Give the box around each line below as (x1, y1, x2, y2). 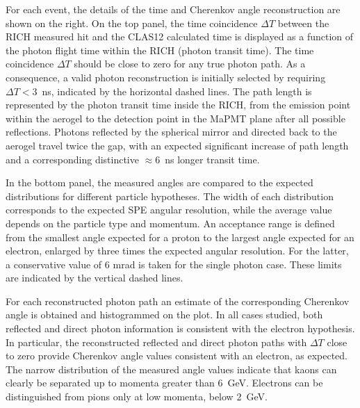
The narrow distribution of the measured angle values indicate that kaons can (6, 361, 337, 376)
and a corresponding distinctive (6, 152, 139, 166)
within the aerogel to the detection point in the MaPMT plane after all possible (6, 111, 345, 125)
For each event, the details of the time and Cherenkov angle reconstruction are (6, 2, 341, 16)
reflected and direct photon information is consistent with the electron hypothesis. (6, 321, 355, 336)
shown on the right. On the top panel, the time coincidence (6, 15, 258, 30)
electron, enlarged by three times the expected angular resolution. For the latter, (6, 243, 349, 258)
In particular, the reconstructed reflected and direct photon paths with (6, 334, 307, 349)
